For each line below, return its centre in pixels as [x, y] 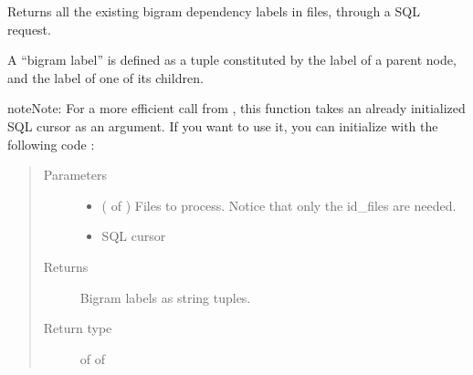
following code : [51, 144]
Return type [78, 328]
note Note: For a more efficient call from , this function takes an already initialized [236, 108]
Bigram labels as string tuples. [165, 297]
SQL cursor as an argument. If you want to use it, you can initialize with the [223, 125]
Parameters [75, 175]
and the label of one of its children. [105, 77]
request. [29, 29]
